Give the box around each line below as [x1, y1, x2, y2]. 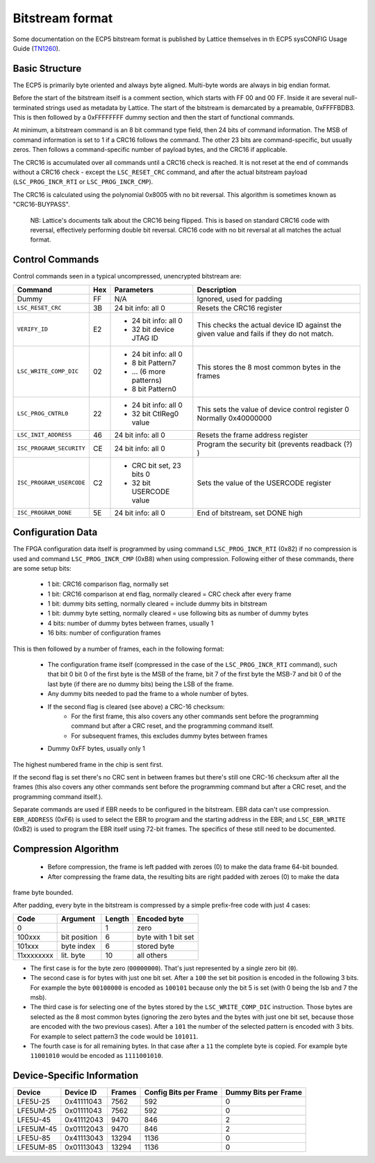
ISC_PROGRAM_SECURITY [17, 445, 86, 452]
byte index [61, 941, 96, 951]
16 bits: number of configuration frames [47, 628, 161, 637]
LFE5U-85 [17, 1133, 51, 1143]
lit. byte [61, 950, 86, 960]
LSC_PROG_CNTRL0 [17, 410, 69, 418]
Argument [61, 914, 96, 924]
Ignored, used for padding [197, 294, 283, 303]
